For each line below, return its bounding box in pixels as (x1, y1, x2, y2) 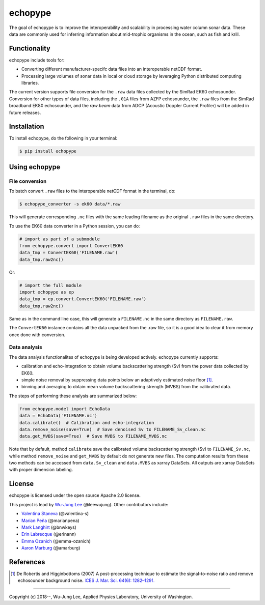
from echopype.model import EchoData (19, 406, 110, 411)
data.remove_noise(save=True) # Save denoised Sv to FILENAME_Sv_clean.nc (19, 427, 206, 432)
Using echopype (9, 163, 61, 171)
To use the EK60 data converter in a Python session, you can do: (9, 223, 140, 229)
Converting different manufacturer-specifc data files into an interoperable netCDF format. (21, 66, 202, 72)
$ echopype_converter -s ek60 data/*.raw (19, 202, 121, 207)
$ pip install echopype (19, 148, 77, 154)
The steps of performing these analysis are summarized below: (9, 393, 137, 399)
